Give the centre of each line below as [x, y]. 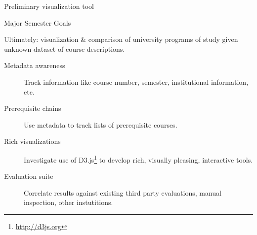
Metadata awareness [35, 65]
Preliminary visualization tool [49, 6]
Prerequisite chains [33, 108]
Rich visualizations [32, 141]
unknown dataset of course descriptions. [64, 49]
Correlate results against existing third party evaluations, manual [123, 192]
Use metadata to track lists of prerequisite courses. [101, 124]
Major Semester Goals [38, 22]
